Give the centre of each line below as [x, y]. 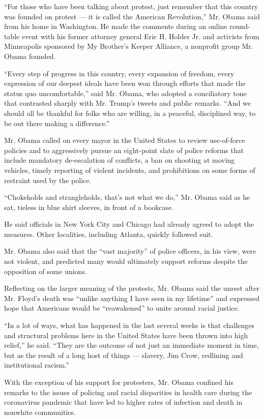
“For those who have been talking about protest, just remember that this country [131, 6]
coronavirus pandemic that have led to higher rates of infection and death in [123, 402]
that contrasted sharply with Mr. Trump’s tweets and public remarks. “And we [128, 103]
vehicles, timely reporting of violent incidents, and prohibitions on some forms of [130, 170]
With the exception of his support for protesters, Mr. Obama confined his [119, 382]
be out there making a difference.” [57, 123]
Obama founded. [30, 56]
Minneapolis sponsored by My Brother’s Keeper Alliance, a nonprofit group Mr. [129, 46]
